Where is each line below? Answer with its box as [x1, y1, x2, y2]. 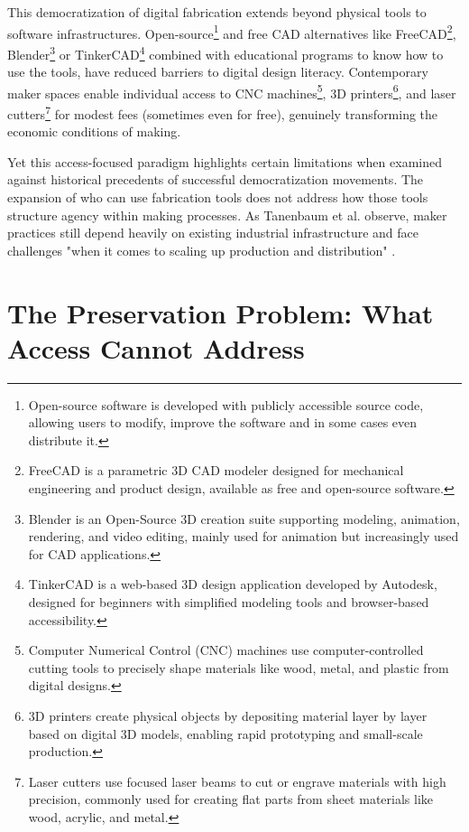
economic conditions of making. [7, 122, 181, 141]
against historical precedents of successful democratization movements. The [7, 170, 424, 189]
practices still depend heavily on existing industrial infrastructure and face [7, 223, 419, 242]
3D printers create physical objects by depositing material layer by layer [28, 706, 428, 724]
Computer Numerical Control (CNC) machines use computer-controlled [28, 640, 424, 659]
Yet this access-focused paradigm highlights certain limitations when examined [7, 152, 442, 171]
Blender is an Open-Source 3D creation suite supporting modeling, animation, [28, 509, 460, 528]
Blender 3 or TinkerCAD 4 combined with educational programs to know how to [7, 42, 444, 63]
